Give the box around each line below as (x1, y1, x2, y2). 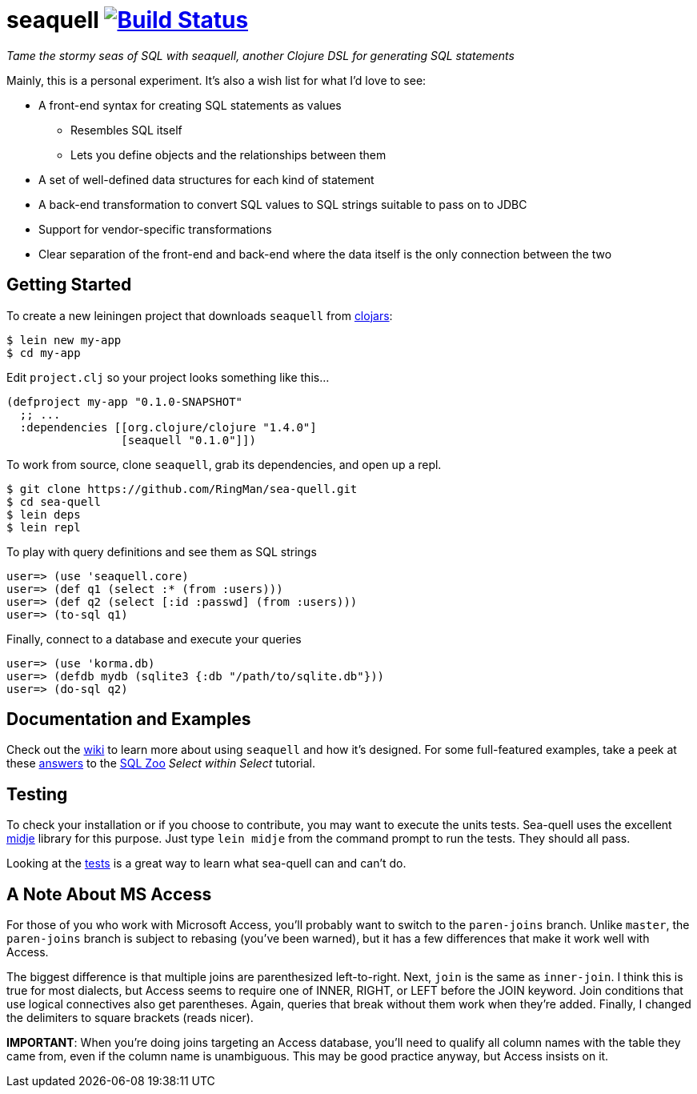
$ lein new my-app (6, 333, 122, 347)
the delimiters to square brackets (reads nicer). (6, 1011, 254, 1025)
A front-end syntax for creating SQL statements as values (38, 98, 342, 112)
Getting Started (6, 275, 132, 295)
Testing (6, 783, 68, 804)
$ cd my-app (6, 346, 81, 359)
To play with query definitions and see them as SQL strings (6, 544, 317, 559)
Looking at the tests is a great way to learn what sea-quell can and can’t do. (6, 856, 407, 871)
